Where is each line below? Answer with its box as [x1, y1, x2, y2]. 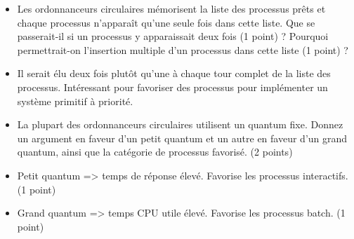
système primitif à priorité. [17, 93, 133, 108]
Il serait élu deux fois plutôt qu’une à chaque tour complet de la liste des [17, 66, 331, 81]
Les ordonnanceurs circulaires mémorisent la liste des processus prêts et [17, 1, 326, 15]
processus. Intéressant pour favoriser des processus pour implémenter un [17, 79, 328, 94]
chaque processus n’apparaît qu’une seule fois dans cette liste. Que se [17, 15, 315, 29]
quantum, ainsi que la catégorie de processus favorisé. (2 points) [17, 144, 293, 159]
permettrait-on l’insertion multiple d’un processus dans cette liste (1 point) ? [17, 42, 348, 57]
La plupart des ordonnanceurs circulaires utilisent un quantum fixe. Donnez [17, 117, 343, 132]
